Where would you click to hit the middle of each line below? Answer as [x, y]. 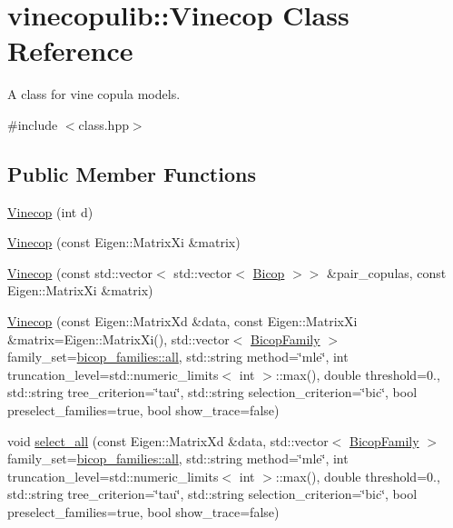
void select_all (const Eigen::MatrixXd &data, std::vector [168, 440]
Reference [70, 50]
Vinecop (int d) [50, 211]
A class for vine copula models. [94, 94]
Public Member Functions [132, 173]
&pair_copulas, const [387, 272]
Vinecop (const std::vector [80, 272]
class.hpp [103, 124]
